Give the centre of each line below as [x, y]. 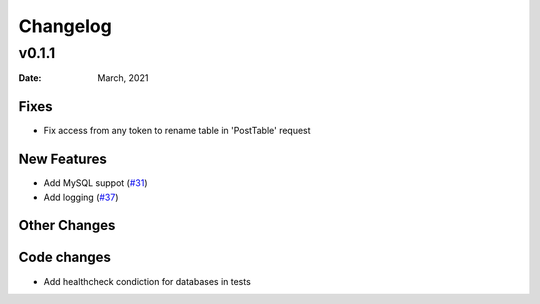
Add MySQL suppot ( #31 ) [96, 183]
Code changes [65, 257]
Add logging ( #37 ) [81, 197]
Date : [30, 78]
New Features [62, 159]
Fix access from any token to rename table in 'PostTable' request [177, 131]
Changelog [65, 26]
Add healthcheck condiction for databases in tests [147, 281]
